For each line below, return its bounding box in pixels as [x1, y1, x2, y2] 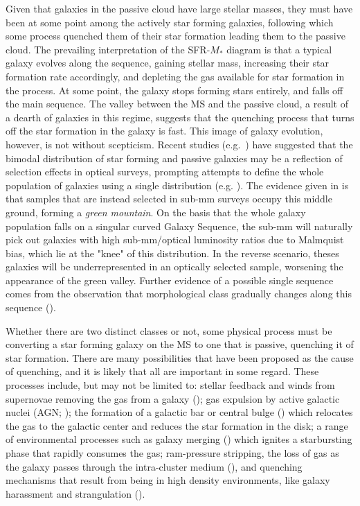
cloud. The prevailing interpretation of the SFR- [6, 42, 210, 56]
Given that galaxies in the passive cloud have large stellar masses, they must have [6, 1, 353, 15]
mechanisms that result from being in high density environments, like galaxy [6, 473, 330, 487]
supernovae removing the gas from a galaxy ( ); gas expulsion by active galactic [6, 391, 340, 405]
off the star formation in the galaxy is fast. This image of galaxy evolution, [6, 123, 323, 138]
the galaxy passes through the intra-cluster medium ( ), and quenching [6, 459, 303, 473]
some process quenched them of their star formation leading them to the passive [6, 28, 345, 43]
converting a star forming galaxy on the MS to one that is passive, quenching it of [6, 337, 354, 351]
